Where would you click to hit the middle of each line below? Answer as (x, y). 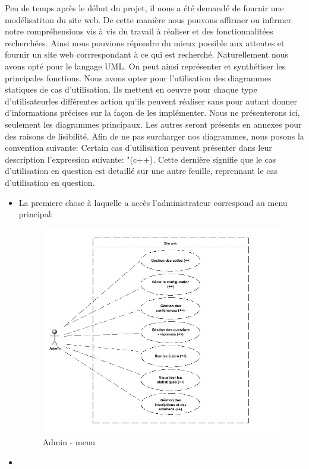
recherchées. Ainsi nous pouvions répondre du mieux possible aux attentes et (145, 42)
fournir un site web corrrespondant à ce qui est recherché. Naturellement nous (146, 54)
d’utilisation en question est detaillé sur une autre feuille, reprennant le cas (141, 171)
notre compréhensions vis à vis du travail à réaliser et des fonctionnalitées (139, 31)
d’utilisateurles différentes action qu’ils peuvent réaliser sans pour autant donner (151, 101)
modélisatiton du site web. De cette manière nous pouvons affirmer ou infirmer (148, 19)
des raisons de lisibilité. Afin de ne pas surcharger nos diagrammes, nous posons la (154, 136)
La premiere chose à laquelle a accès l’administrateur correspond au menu (153, 202)
